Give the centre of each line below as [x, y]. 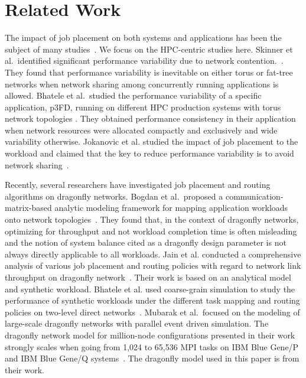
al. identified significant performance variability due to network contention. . [144, 61]
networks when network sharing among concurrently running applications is [142, 84]
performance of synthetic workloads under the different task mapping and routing [152, 300]
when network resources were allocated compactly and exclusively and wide [141, 130]
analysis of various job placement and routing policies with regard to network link [153, 265]
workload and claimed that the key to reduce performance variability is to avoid [149, 153]
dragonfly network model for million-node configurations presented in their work [150, 335]
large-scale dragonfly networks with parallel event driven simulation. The [137, 323]
